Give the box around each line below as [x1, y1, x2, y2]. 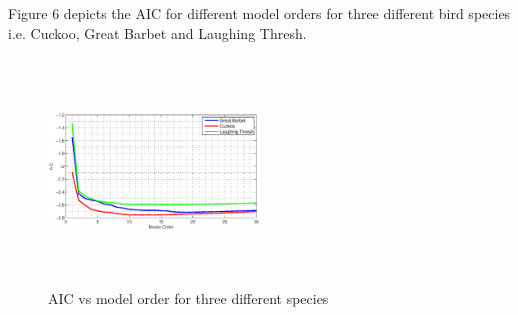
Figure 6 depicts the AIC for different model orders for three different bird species [8, 3, 511, 23]
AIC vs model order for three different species [48, 287, 329, 308]
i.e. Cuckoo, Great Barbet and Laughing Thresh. [8, 22, 307, 43]
